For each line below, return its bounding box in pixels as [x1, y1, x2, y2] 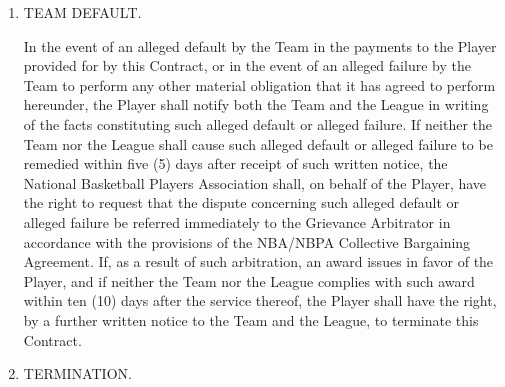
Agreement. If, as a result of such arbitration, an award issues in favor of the [23, 251, 494, 272]
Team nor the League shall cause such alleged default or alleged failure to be [23, 133, 493, 154]
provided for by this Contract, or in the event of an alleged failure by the [23, 55, 471, 76]
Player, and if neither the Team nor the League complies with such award [23, 270, 475, 291]
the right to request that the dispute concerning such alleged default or [23, 192, 459, 213]
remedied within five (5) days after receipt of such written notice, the [23, 153, 448, 174]
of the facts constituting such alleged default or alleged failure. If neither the [23, 113, 492, 134]
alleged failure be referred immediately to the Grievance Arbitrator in [23, 211, 451, 232]
